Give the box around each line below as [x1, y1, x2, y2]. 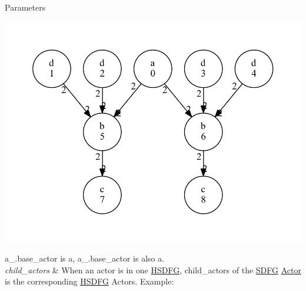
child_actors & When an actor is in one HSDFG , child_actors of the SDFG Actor [5, 263, 301, 276]
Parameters [5, 1, 46, 13]
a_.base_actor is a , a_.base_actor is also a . [5, 252, 165, 264]
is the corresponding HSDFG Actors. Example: [5, 275, 174, 287]
